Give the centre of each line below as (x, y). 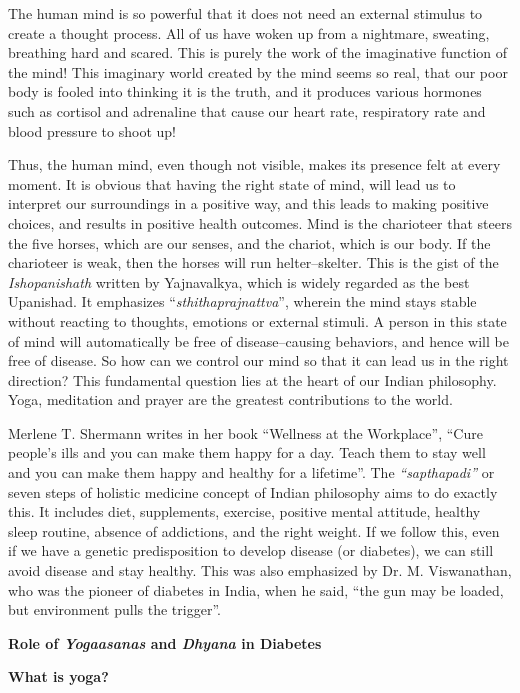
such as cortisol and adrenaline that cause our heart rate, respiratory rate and (247, 110)
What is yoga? (58, 676)
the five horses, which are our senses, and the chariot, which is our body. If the (249, 242)
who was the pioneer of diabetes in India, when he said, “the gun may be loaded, (256, 589)
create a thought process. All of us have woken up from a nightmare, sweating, (249, 32)
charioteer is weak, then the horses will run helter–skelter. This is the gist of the (253, 262)
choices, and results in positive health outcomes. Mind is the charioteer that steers (260, 222)
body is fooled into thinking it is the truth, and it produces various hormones (245, 91)
